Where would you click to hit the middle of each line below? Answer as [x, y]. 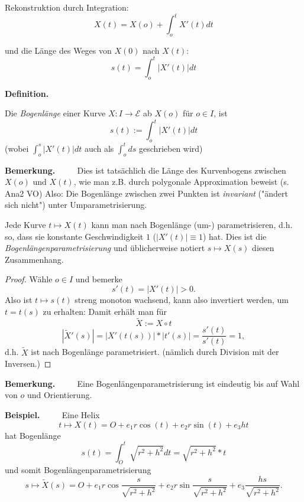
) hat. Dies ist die [235, 236]
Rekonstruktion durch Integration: [67, 7]
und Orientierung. [59, 395]
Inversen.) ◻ [28, 364]
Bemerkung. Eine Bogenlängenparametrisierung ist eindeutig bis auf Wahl [152, 383]
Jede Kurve [25, 224]
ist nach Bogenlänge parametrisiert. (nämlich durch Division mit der [155, 352]
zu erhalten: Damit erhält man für [105, 311]
